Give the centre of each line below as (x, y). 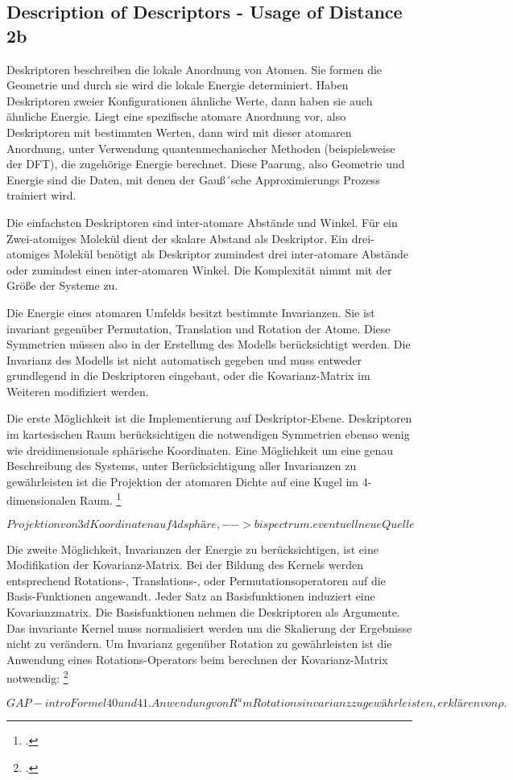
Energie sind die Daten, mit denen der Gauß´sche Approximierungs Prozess (193, 179)
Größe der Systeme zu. (62, 285)
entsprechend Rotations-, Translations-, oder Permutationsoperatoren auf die (196, 580)
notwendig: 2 (37, 677)
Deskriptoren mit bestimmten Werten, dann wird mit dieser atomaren (179, 132)
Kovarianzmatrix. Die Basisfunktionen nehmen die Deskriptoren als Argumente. (203, 612)
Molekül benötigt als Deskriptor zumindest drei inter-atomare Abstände (231, 254)
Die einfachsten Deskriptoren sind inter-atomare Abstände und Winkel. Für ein (202, 222)
